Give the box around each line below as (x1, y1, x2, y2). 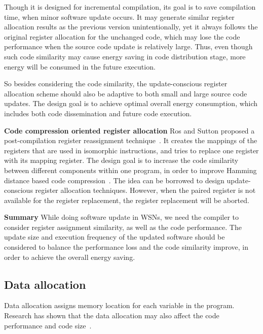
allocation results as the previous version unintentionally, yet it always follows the (4, 21, 258, 32)
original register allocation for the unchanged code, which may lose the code (4, 31, 240, 42)
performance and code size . (4, 320, 92, 330)
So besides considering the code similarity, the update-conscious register (4, 78, 228, 89)
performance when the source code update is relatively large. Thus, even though (4, 41, 253, 52)
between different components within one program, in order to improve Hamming (4, 164, 257, 175)
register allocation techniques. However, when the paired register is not (35, 185, 256, 195)
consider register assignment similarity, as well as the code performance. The (4, 221, 242, 232)
